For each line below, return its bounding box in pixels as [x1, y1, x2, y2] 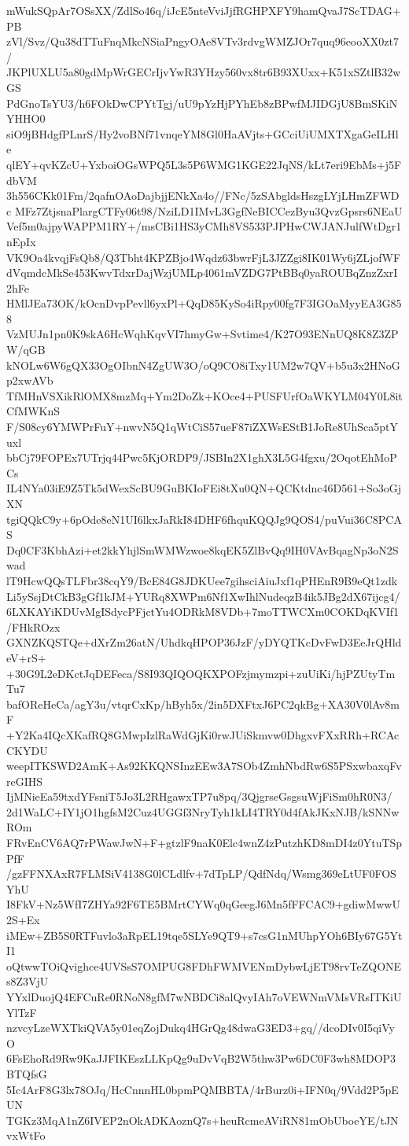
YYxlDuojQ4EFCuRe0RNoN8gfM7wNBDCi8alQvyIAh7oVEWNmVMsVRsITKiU [6, 989, 402, 1004]
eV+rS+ [6, 649, 46, 665]
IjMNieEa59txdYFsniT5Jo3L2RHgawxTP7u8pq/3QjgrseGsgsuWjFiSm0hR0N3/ [6, 788, 392, 805]
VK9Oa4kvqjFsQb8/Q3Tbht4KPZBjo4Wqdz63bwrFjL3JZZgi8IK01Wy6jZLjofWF [6, 249, 401, 265]
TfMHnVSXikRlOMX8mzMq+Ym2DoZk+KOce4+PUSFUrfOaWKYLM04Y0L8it [6, 387, 403, 403]
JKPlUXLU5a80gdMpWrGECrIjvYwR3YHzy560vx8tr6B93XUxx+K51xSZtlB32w [6, 64, 401, 80]
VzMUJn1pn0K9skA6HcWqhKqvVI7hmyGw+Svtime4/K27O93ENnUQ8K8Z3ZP [6, 326, 399, 342]
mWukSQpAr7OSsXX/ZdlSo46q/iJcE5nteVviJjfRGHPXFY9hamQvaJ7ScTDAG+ [6, 2, 401, 18]
